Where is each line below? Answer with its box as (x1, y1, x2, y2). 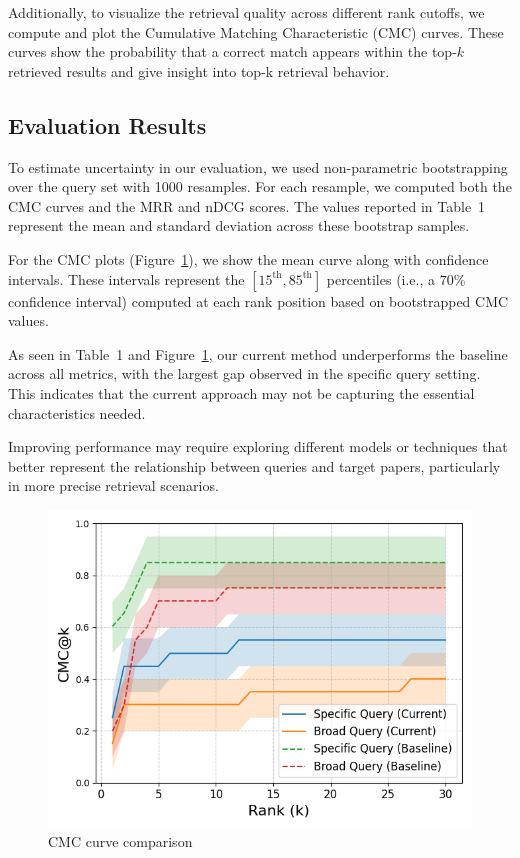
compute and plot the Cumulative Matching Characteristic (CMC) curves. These (8, 21, 504, 42)
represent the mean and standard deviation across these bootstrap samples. (8, 215, 470, 236)
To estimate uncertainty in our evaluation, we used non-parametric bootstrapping (8, 156, 508, 177)
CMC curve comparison (48, 831, 193, 852)
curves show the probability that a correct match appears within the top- (8, 41, 457, 62)
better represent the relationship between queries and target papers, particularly (8, 455, 501, 476)
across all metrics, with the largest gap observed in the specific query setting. (8, 363, 481, 384)
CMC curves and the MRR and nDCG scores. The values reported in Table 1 (8, 195, 486, 216)
